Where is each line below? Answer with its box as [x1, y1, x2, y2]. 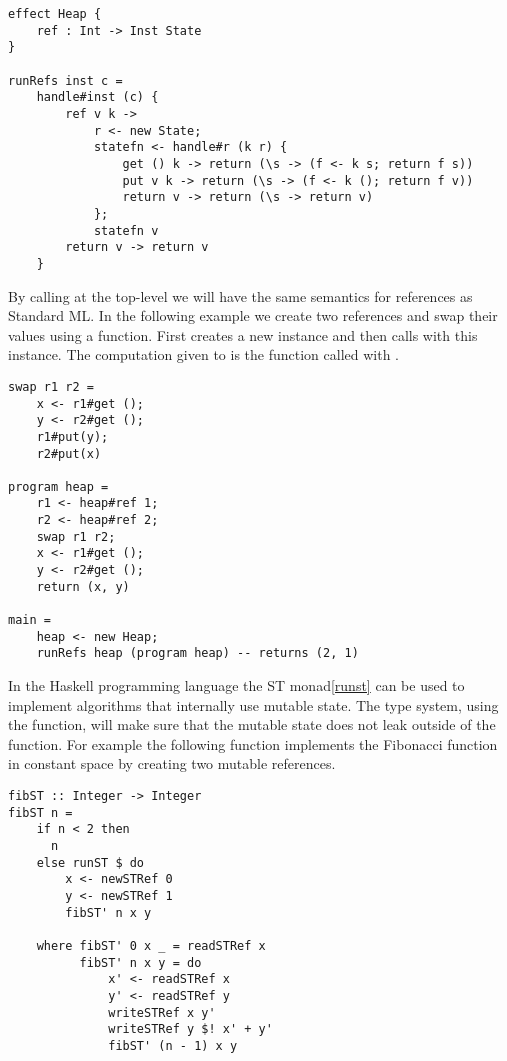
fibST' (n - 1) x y [108, 1038, 238, 1053]
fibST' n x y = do [79, 955, 202, 970]
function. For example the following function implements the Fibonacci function [8, 733, 498, 754]
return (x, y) [36, 579, 130, 594]
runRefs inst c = [8, 73, 123, 88]
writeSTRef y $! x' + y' [108, 1022, 273, 1037]
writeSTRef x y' [108, 1005, 216, 1020]
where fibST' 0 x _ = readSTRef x [36, 938, 266, 953]
